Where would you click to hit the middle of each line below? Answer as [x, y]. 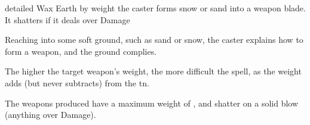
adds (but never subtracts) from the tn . [77, 82]
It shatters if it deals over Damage [67, 19]
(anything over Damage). [50, 115]
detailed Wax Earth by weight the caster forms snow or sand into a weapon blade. [155, 8]
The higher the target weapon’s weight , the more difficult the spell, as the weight [153, 71]
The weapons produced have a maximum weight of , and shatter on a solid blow [152, 103]
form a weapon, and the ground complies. [81, 51]
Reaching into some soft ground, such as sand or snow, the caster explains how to [154, 40]
